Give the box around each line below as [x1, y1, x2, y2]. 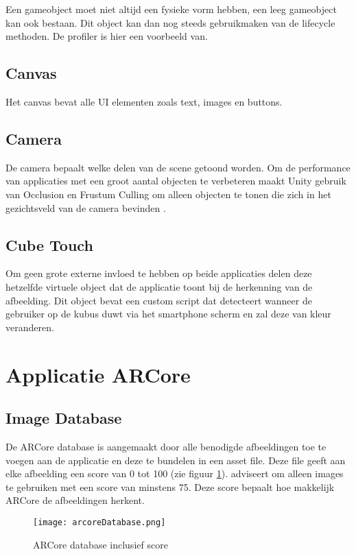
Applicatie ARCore [5, 360, 191, 388]
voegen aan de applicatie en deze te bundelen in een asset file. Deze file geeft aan [5, 453, 346, 467]
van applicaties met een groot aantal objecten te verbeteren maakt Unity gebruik [5, 173, 346, 188]
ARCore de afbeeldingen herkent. [5, 493, 145, 507]
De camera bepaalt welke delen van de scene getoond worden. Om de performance [5, 160, 351, 174]
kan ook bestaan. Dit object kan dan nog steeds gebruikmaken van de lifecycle [5, 15, 335, 29]
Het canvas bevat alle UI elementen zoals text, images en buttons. [5, 94, 283, 108]
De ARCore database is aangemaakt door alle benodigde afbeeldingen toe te [5, 439, 327, 453]
